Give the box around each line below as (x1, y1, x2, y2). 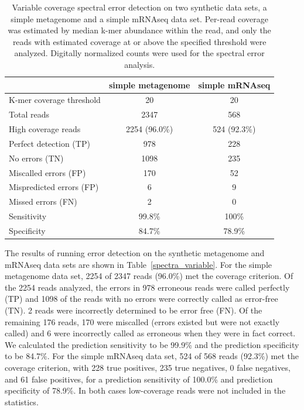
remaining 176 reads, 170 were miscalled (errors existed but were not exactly (5, 315, 280, 328)
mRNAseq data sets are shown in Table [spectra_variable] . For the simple (5, 258, 272, 270)
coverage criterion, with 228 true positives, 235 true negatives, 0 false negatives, (5, 361, 291, 374)
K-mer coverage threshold (9, 94, 101, 106)
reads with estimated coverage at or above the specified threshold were (12, 35, 267, 47)
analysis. (124, 58, 155, 70)
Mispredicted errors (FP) (9, 181, 99, 193)
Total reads (9, 108, 49, 120)
